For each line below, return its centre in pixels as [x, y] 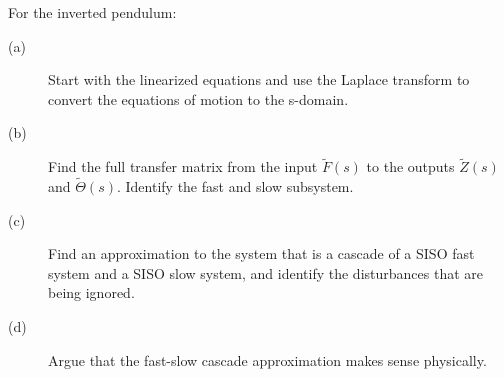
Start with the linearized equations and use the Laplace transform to [259, 79]
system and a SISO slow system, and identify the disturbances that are [265, 272]
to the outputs [410, 166]
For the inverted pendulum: [92, 12]
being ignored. [91, 292]
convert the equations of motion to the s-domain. [198, 98]
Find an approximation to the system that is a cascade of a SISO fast [261, 253]
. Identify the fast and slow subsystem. [235, 186]
